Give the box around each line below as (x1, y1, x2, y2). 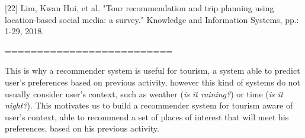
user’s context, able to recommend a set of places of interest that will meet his (5, 110, 289, 123)
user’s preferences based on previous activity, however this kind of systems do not (5, 75, 301, 88)
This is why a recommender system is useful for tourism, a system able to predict (5, 64, 300, 77)
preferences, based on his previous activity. (5, 122, 159, 134)
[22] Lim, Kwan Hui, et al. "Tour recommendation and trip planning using (5, 2, 274, 14)
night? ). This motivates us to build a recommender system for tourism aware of (5, 99, 293, 111)
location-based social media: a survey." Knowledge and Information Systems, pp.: (5, 13, 299, 25)
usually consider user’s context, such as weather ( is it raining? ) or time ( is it (5, 87, 283, 100)
